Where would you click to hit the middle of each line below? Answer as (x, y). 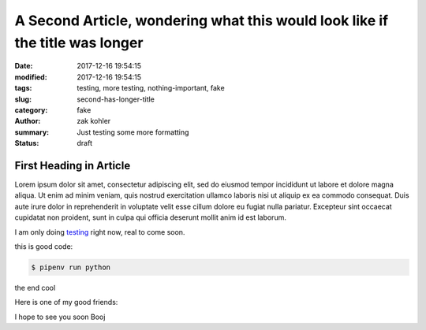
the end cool (35, 287)
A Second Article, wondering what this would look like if (202, 20)
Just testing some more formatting (133, 132)
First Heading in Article (73, 165)
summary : (32, 132)
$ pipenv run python (71, 267)
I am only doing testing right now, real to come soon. (100, 232)
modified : (31, 77)
